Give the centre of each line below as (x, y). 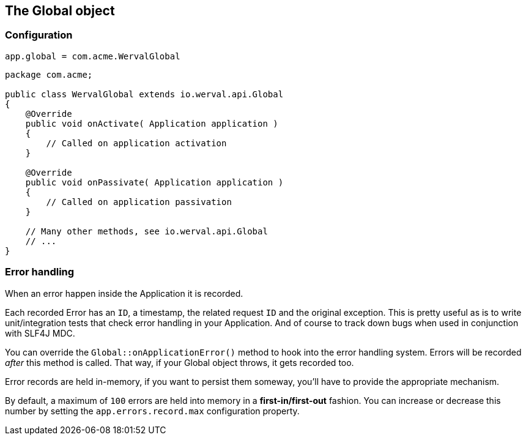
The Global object (60, 11)
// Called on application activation (136, 143)
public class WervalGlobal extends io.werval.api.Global (144, 94)
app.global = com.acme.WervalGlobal (93, 56)
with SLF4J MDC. (40, 333)
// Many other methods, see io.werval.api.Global (146, 231)
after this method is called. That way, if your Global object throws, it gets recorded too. (180, 362)
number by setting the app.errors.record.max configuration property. (152, 411)
